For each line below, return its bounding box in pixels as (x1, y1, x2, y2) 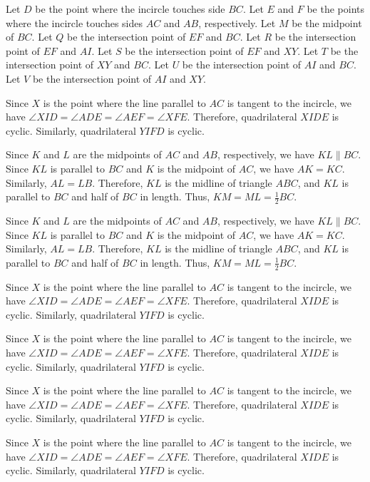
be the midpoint (292, 15, 362, 30)
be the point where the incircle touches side (35, 1, 225, 16)
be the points (307, 1, 365, 16)
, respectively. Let (198, 15, 276, 30)
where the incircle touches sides (6, 15, 143, 30)
